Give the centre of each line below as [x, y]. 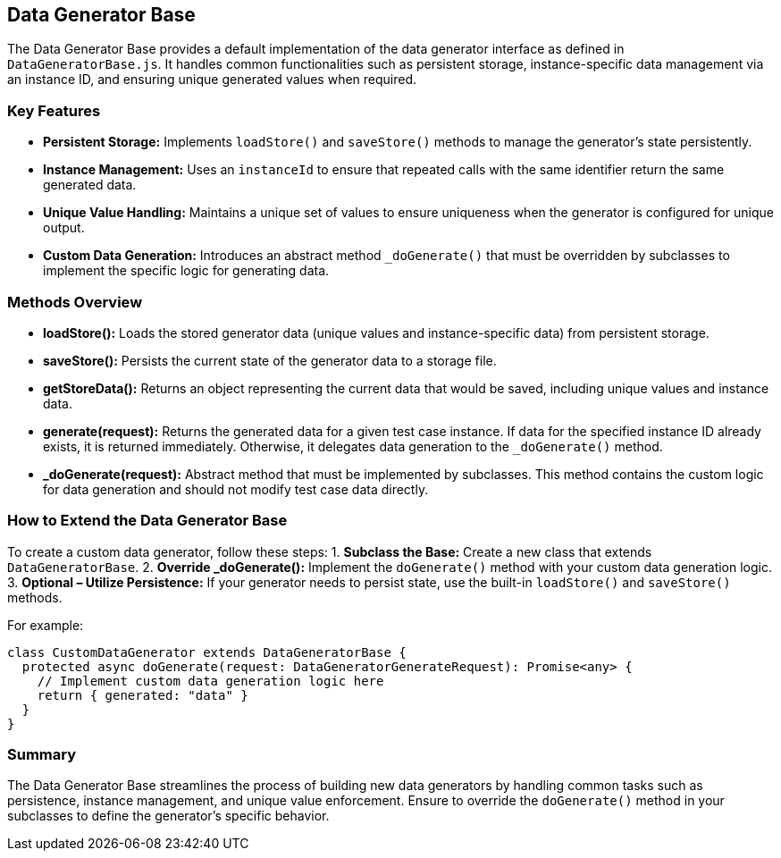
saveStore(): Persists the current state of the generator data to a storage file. [270, 360]
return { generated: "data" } [143, 695]
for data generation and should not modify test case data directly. [236, 489]
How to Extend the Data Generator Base [147, 521]
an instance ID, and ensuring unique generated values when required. [212, 80]
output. [64, 228]
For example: [46, 625]
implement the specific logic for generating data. [186, 271]
